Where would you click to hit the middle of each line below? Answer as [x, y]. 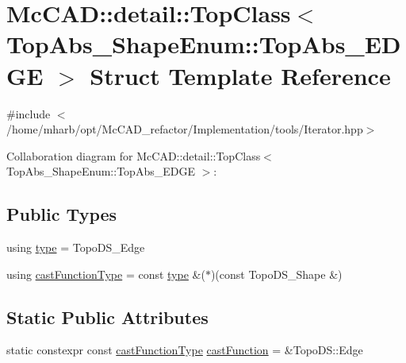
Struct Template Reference [240, 75]
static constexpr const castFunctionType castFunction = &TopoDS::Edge [185, 350]
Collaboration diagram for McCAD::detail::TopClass [134, 155]
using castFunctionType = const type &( [106, 274]
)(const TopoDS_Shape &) [276, 274]
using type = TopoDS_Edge [76, 247]
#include [29, 113]
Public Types [62, 214]
